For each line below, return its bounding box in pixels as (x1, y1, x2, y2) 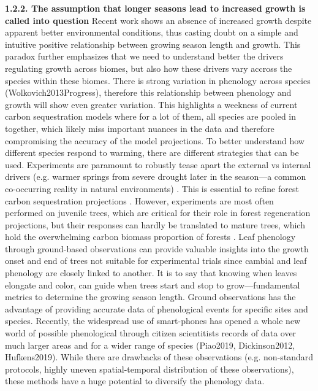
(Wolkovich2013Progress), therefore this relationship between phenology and (5, 86, 292, 99)
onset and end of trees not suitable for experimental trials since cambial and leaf (5, 254, 307, 267)
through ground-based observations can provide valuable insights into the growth (5, 242, 309, 255)
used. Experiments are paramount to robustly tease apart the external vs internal (5, 158, 311, 171)
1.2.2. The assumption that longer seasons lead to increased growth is (5, 2, 306, 14)
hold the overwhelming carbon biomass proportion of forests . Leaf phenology (5, 230, 296, 243)
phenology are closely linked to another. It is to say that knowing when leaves (5, 266, 297, 279)
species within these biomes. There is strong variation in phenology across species (5, 74, 311, 87)
